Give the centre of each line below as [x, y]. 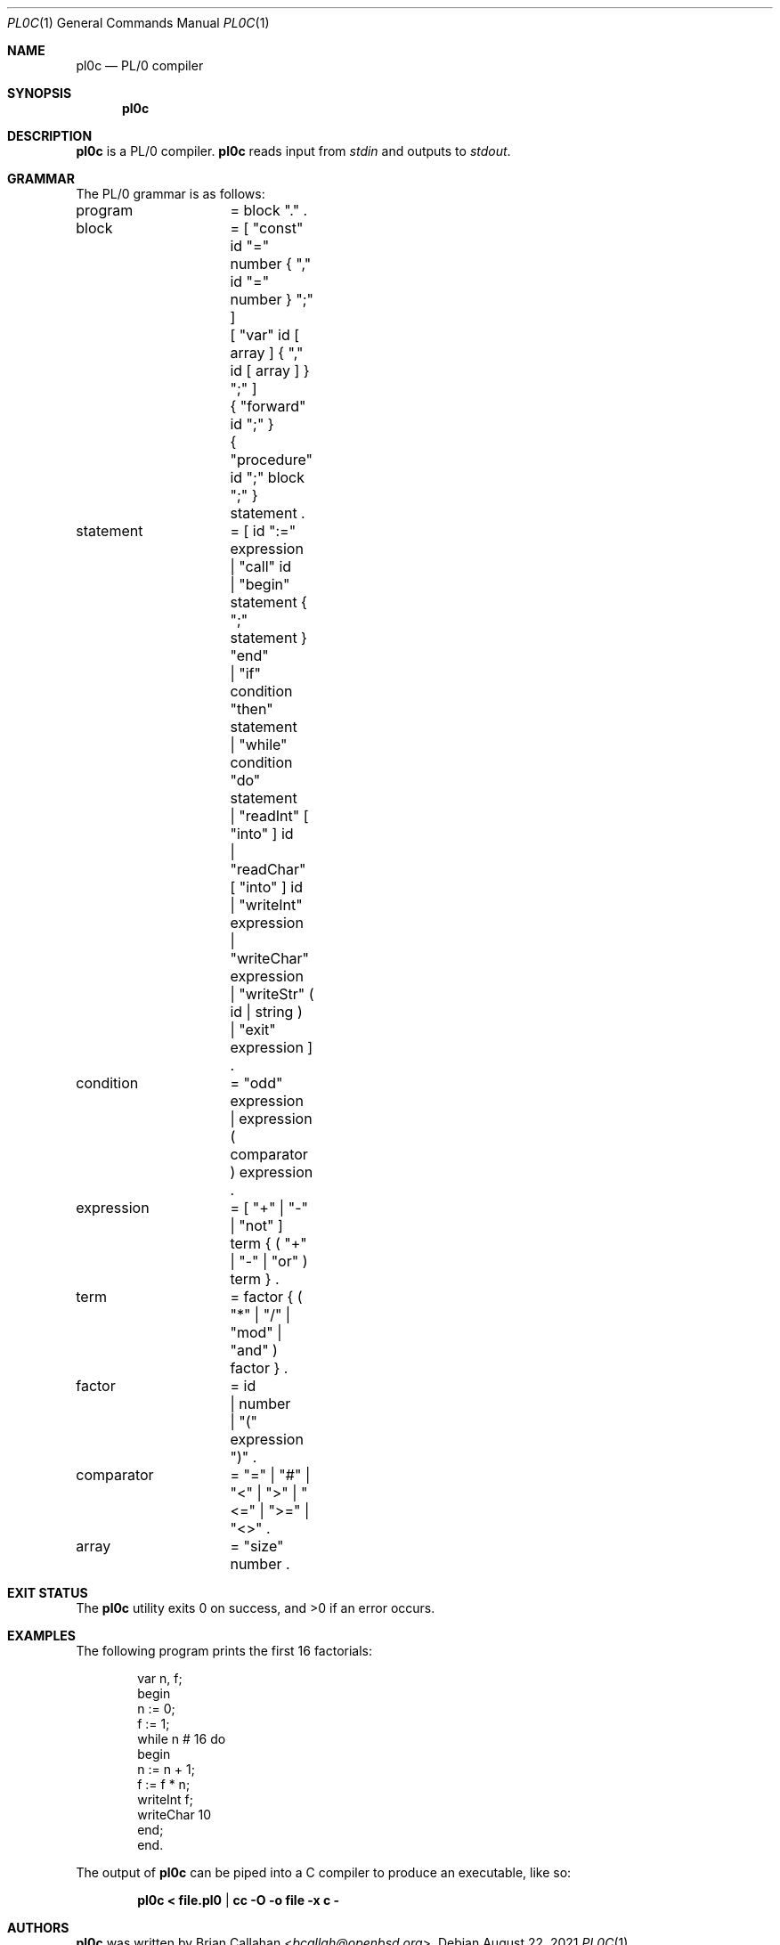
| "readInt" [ [269, 816]
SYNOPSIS [40, 93]
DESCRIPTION [50, 136]
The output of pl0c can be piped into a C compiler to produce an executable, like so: [324, 1872]
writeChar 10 [175, 1815]
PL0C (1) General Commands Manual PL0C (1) [138, 23]
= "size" [257, 1546]
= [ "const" [267, 228]
